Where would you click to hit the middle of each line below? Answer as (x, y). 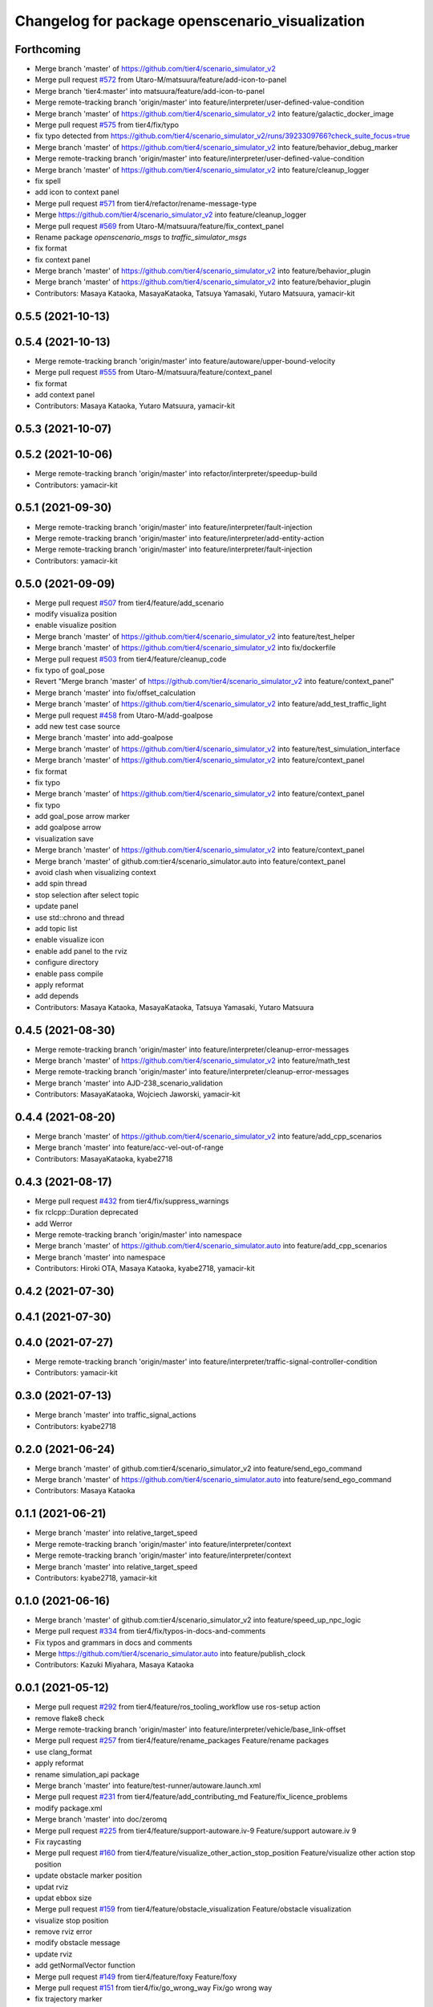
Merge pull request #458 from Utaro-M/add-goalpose (124, 715)
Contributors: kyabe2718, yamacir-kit (96, 1578)
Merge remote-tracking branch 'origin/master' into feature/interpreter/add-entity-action (180, 538)
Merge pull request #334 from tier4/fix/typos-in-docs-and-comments (150, 1631)
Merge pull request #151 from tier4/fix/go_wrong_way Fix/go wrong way (154, 1988)
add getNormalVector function (85, 1965)
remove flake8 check (69, 1718)
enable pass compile (69, 973)
